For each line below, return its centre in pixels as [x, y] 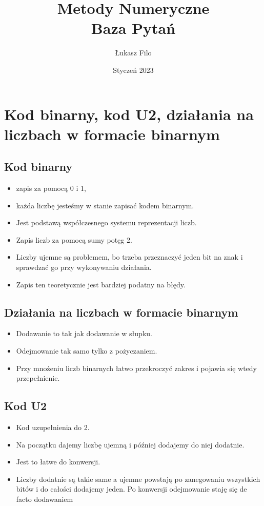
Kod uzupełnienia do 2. [53, 427]
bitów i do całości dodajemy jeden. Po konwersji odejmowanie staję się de [131, 489]
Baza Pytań [133, 28]
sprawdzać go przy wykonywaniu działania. [84, 267]
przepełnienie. [38, 378]
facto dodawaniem [45, 499]
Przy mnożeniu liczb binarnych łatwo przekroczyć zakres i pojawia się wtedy [136, 368]
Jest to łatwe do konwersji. [58, 462]
